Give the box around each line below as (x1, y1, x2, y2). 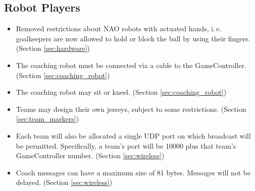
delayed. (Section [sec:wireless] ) (16, 177, 113, 187)
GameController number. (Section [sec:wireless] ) (16, 150, 165, 161)
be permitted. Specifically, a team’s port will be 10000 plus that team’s (16, 140, 236, 151)
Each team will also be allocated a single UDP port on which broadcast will (16, 130, 251, 141)
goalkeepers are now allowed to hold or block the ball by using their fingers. (16, 33, 250, 43)
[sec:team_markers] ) (16, 113, 79, 124)
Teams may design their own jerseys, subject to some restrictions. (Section (16, 103, 246, 114)
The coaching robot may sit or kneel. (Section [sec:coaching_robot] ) (16, 87, 227, 97)
